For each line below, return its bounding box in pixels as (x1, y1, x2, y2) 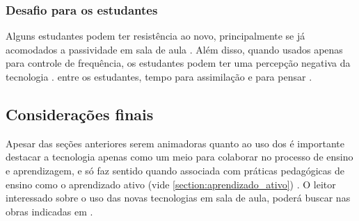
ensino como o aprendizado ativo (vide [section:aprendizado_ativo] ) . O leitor (6, 177, 336, 191)
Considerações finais (6, 103, 154, 124)
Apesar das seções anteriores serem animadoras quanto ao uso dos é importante (6, 136, 344, 150)
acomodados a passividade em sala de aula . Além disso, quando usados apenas (6, 42, 343, 56)
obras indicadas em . (6, 204, 93, 218)
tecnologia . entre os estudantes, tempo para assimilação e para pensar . (6, 69, 312, 83)
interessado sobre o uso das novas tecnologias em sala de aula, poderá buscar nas (6, 190, 351, 205)
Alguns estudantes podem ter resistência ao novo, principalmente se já (6, 28, 305, 43)
